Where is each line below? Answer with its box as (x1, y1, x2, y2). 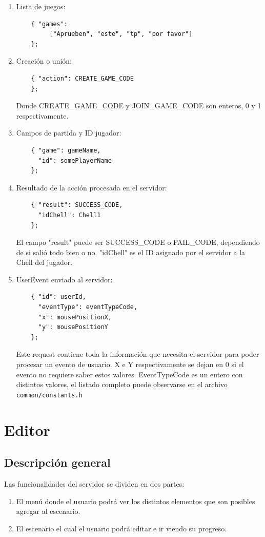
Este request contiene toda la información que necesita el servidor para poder (16, 349, 259, 359)
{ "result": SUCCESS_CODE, (31, 201, 123, 209)
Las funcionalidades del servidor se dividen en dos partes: (4, 478, 185, 489)
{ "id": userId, (31, 293, 86, 301)
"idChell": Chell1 (38, 211, 101, 219)
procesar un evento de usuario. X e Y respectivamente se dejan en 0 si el (16, 359, 244, 370)
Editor (4, 419, 50, 440)
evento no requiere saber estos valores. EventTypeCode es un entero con (16, 369, 243, 379)
